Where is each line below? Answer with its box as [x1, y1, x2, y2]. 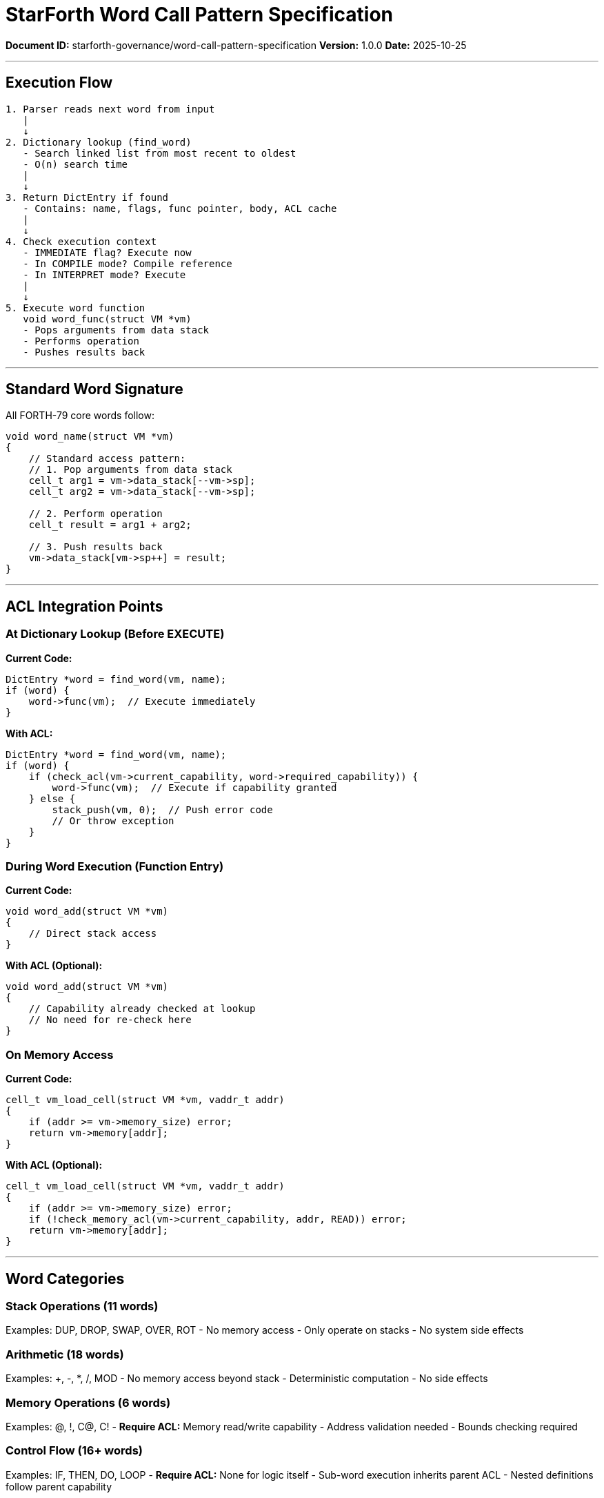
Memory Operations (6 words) [6, 1395, 171, 1410]
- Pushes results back [23, 346, 145, 358]
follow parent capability [6, 1480, 112, 1492]
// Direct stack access [28, 928, 157, 940]
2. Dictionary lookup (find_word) [6, 136, 192, 148]
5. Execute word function [6, 302, 145, 313]
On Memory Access [6, 1047, 114, 1062]
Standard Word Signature [6, 380, 183, 398]
